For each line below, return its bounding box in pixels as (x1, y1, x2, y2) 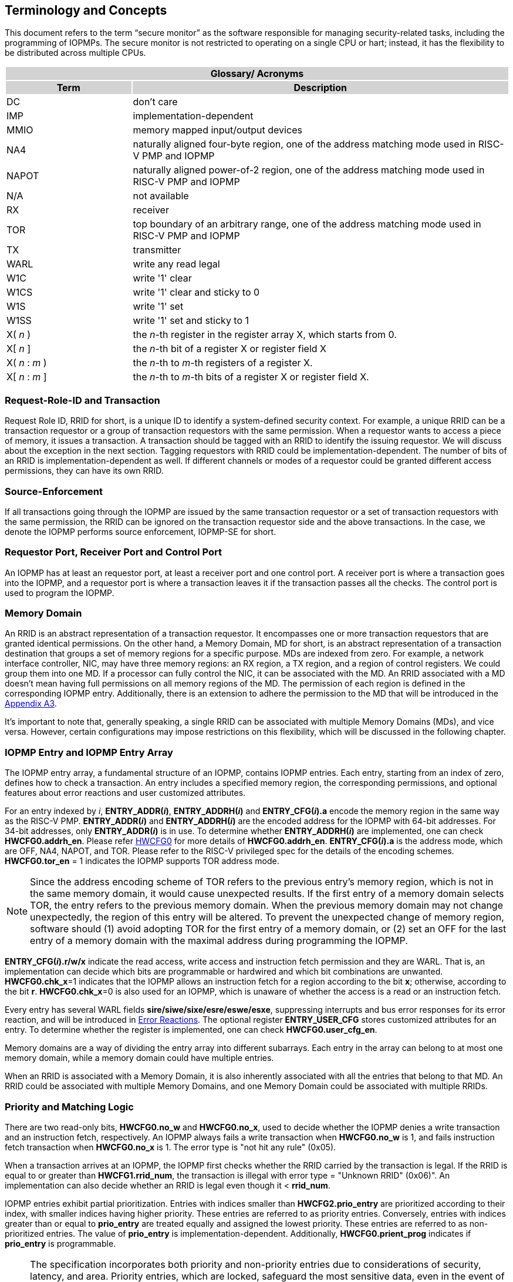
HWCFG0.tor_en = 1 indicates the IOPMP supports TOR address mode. (5, 856, 279, 866)
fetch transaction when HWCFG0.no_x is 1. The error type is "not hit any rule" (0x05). (5, 1142, 336, 1152)
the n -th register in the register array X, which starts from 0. (133, 329, 397, 341)
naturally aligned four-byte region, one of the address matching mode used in (133, 138, 476, 150)
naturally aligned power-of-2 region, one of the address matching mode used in (133, 164, 485, 176)
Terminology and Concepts (5, 3, 167, 18)
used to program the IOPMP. (5, 587, 114, 598)
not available (133, 190, 189, 202)
